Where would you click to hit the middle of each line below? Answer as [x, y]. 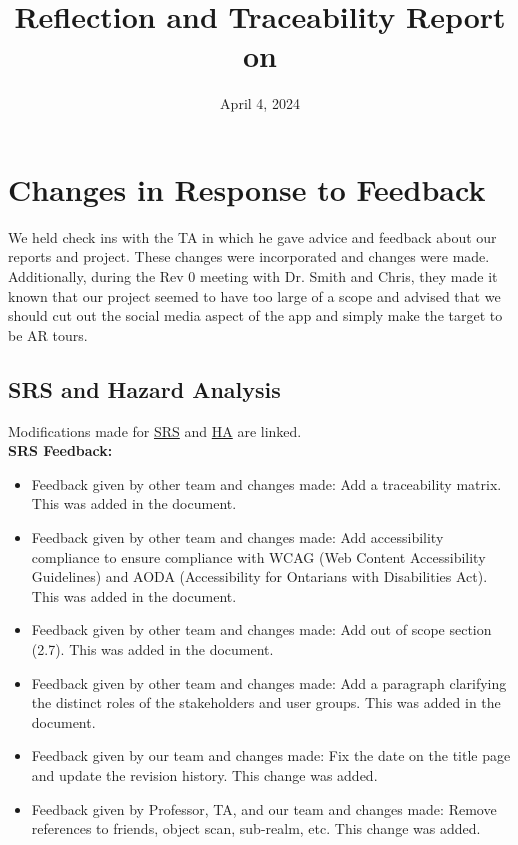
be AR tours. [48, 334]
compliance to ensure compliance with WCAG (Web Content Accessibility [258, 556]
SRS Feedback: [60, 450]
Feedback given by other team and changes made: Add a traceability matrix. [266, 483]
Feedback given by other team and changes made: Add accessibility [237, 536]
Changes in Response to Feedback [247, 188]
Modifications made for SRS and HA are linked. [155, 430]
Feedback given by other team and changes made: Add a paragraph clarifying [269, 682]
